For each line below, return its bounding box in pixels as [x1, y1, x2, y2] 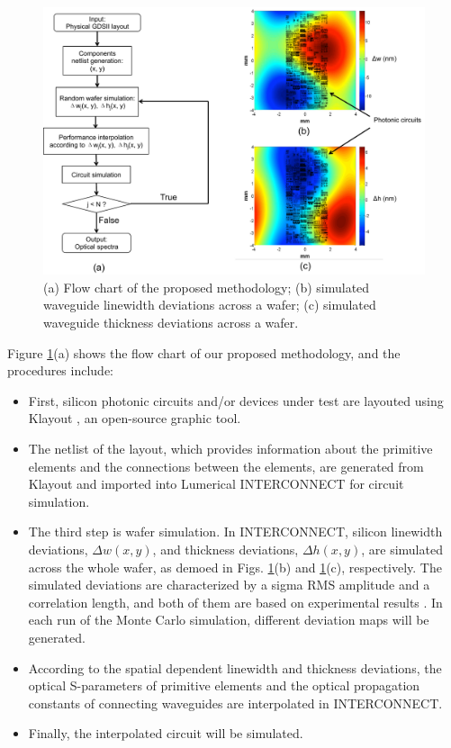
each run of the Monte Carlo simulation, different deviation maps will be [28, 610, 429, 629]
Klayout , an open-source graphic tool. [28, 409, 241, 428]
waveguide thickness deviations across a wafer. [43, 313, 299, 332]
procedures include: [7, 361, 114, 380]
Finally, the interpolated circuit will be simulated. [28, 724, 303, 743]
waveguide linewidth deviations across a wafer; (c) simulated [43, 295, 376, 314]
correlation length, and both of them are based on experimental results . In [28, 592, 443, 611]
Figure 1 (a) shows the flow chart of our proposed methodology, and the [7, 343, 401, 362]
